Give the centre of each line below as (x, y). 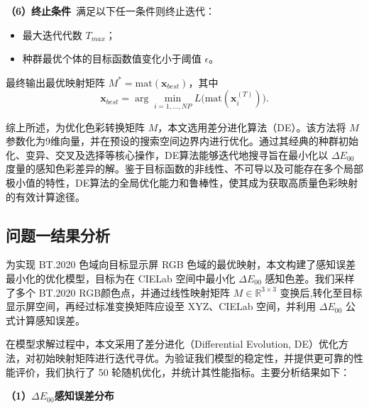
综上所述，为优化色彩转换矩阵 (75, 127)
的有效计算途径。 (45, 196)
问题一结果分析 (58, 235)
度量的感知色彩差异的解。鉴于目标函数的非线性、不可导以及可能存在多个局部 (184, 169)
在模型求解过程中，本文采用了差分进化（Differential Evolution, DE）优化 (172, 344)
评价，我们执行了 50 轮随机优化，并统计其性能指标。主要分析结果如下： (183, 371)
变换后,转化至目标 (321, 292)
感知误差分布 (84, 396)
